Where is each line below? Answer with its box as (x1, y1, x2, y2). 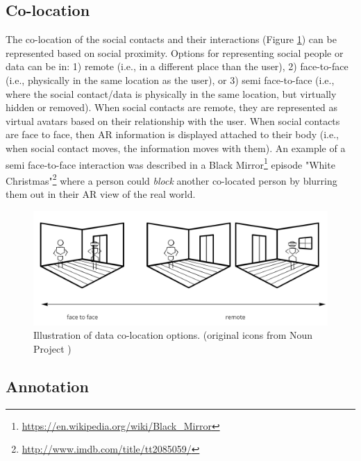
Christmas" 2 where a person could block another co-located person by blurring (6, 171, 337, 187)
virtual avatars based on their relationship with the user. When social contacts (6, 113, 340, 128)
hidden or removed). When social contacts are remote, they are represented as (6, 100, 338, 115)
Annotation (6, 375, 89, 396)
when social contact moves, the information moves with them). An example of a (6, 140, 346, 155)
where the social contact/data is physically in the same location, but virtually (6, 86, 337, 101)
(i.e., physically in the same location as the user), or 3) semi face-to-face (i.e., (6, 72, 335, 87)
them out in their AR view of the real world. (6, 187, 196, 201)
